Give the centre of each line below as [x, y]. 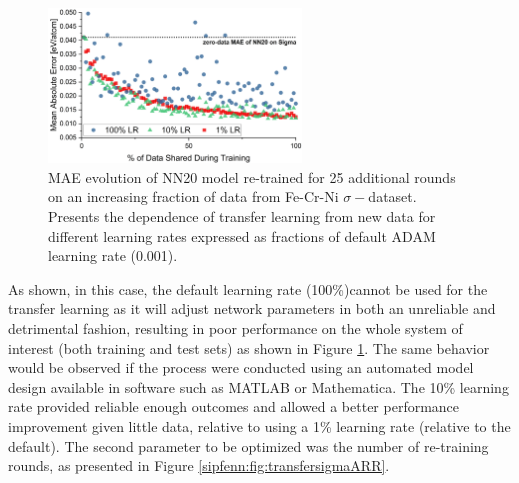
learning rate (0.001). [113, 255]
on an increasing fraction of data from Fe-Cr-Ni [193, 196]
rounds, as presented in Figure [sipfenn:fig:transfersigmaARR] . [199, 465]
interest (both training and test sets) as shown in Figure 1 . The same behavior [249, 347]
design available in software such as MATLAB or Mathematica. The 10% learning [258, 386]
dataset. [392, 196]
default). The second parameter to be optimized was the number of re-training [248, 445]
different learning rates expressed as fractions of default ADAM [242, 235]
